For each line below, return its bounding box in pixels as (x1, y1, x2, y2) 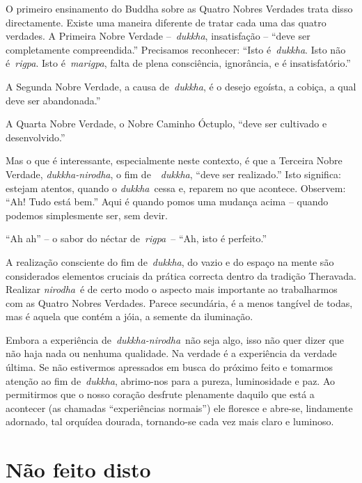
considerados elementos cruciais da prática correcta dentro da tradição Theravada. (6, 268, 356, 283)
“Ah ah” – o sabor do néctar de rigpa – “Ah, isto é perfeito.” (6, 231, 267, 246)
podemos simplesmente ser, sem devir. (6, 207, 168, 222)
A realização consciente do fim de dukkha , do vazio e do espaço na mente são (6, 254, 334, 269)
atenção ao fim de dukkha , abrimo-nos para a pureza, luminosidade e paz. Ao (6, 373, 336, 388)
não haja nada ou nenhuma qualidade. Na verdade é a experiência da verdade (6, 346, 337, 361)
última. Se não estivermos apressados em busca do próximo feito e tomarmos (6, 360, 333, 374)
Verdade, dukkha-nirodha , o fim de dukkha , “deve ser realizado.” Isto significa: (6, 166, 342, 181)
